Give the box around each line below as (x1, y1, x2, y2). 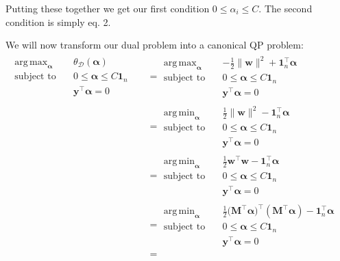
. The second (258, 1, 313, 15)
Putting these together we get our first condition (5, 1, 210, 15)
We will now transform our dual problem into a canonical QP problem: (5, 38, 304, 52)
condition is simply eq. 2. (5, 14, 111, 29)
